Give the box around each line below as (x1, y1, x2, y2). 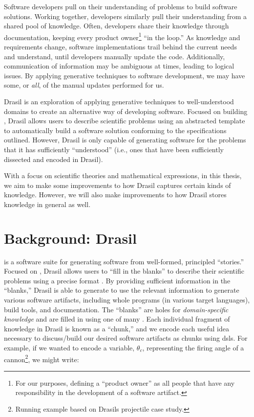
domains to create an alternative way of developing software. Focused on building (4, 106, 248, 116)
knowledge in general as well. (4, 199, 91, 209)
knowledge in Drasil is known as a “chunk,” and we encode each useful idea (4, 323, 229, 333)
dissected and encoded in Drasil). (4, 154, 103, 164)
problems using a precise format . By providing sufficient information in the (4, 275, 231, 285)
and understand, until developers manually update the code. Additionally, (4, 51, 225, 61)
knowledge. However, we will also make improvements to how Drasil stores (4, 189, 227, 200)
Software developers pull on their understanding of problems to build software (4, 1, 237, 11)
